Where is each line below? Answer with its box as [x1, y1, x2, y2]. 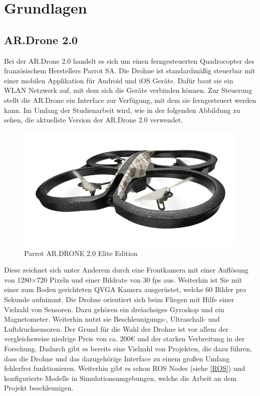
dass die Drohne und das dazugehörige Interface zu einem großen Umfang [4, 353, 230, 363]
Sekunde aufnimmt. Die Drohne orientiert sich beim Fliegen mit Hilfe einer [4, 294, 234, 305]
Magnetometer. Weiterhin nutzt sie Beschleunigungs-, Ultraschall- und [4, 314, 220, 324]
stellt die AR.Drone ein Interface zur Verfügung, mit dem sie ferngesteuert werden [4, 94, 256, 105]
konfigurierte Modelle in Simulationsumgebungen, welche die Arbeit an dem [4, 372, 237, 383]
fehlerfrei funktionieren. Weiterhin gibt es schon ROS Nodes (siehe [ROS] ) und [4, 363, 245, 373]
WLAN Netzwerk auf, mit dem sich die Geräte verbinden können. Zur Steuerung [4, 85, 252, 95]
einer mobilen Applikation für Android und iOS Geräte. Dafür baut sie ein [4, 75, 233, 85]
